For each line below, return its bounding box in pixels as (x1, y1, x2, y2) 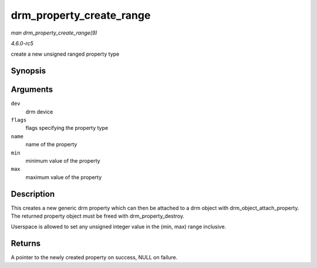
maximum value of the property (25, 173, 102, 181)
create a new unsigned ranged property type (11, 50, 120, 58)
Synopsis (11, 66, 46, 76)
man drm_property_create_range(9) (11, 29, 97, 36)
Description (11, 189, 55, 199)
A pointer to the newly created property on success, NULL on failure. (11, 254, 178, 261)
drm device (25, 108, 53, 115)
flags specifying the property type (25, 125, 109, 132)
